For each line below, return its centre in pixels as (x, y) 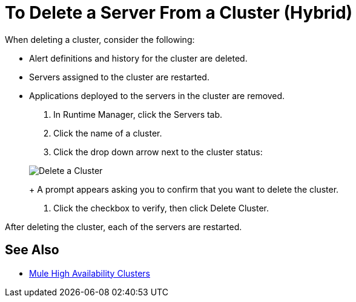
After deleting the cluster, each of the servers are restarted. (124, 226)
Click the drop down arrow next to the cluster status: (158, 152)
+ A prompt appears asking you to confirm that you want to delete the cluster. (184, 189)
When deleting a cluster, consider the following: (100, 39)
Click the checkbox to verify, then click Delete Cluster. (161, 208)
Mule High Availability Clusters (90, 273)
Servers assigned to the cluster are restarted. (119, 77)
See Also (32, 250)
